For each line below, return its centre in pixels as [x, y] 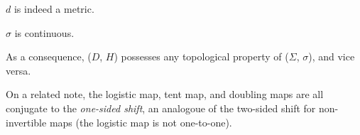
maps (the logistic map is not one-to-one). [141, 122]
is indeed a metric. [54, 9]
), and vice [332, 56]
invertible [26, 122]
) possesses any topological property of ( [201, 56]
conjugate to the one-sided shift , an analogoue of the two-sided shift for [161, 108]
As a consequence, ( [49, 56]
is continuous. [44, 32]
